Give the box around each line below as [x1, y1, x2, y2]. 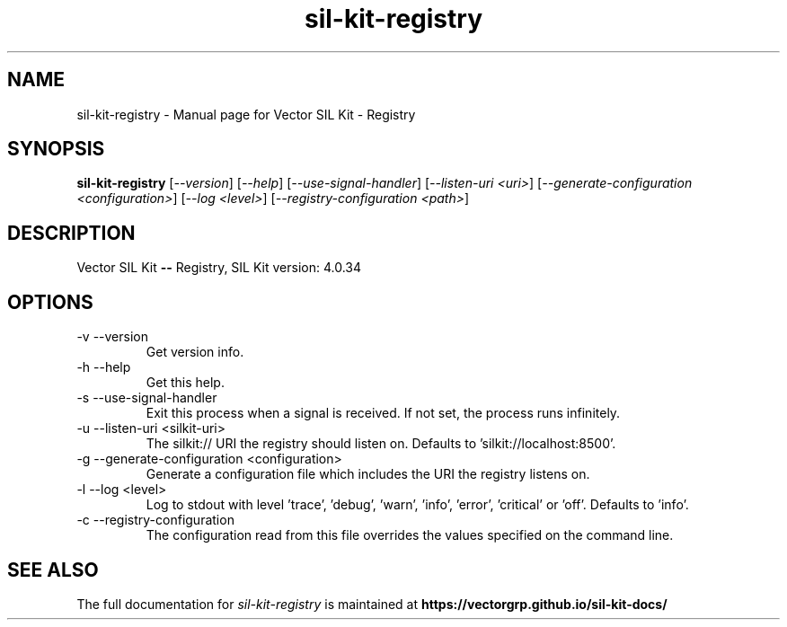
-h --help [76, 359, 131, 375]
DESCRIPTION [7, 221, 136, 244]
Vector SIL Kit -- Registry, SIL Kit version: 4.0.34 [76, 260, 362, 276]
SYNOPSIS [7, 137, 105, 161]
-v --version [76, 329, 148, 345]
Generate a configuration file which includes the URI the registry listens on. [146, 466, 590, 482]
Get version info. [146, 344, 244, 360]
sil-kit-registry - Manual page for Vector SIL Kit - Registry [76, 106, 416, 122]
